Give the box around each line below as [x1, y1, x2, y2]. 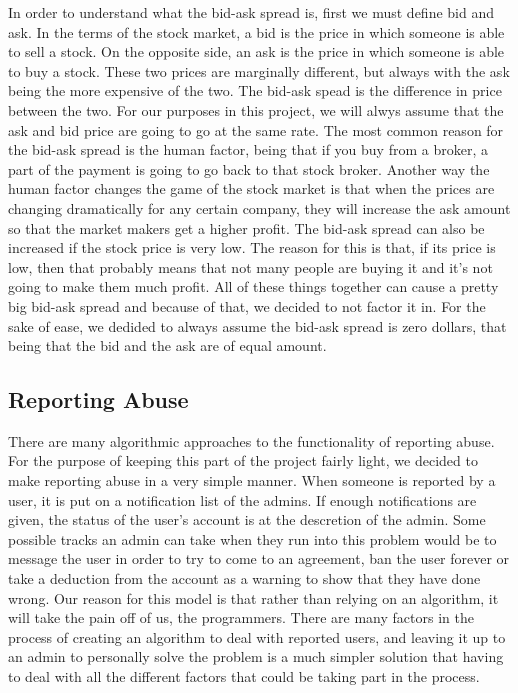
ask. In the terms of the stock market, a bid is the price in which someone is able [8, 21, 505, 42]
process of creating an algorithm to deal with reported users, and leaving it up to [8, 626, 506, 647]
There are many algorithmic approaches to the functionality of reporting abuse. [8, 430, 495, 451]
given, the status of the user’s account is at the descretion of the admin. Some [8, 509, 486, 530]
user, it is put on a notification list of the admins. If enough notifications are [8, 489, 477, 510]
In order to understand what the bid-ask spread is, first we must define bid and [8, 2, 495, 22]
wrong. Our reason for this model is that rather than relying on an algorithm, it [8, 587, 499, 608]
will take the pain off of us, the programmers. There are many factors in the [8, 607, 474, 628]
